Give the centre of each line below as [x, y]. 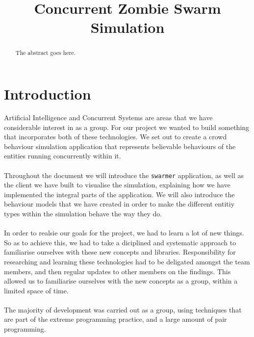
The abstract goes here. [45, 53]
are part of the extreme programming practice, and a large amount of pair [115, 319]
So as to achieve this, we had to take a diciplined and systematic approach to [120, 242]
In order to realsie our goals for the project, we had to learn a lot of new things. [124, 233]
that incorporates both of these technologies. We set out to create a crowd [115, 137]
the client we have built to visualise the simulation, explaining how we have [117, 185]
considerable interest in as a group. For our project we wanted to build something [127, 127]
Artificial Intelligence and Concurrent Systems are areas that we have [108, 117]
